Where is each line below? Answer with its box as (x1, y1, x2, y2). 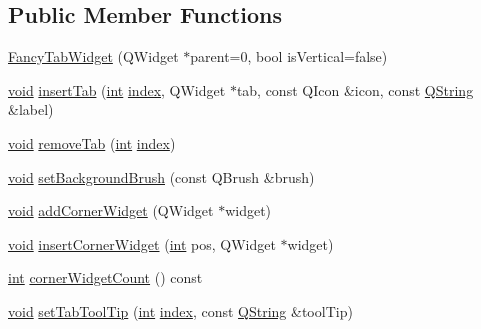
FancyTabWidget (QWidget (8, 46, 179, 67)
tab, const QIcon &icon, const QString (236, 79, 474, 100)
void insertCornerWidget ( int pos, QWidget (8, 233, 276, 254)
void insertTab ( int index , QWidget (8, 79, 226, 100)
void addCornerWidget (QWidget (8, 200, 214, 221)
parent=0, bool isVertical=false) (190, 46, 388, 67)
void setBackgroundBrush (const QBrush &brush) (8, 166, 315, 187)
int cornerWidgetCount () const (8, 267, 203, 288)
